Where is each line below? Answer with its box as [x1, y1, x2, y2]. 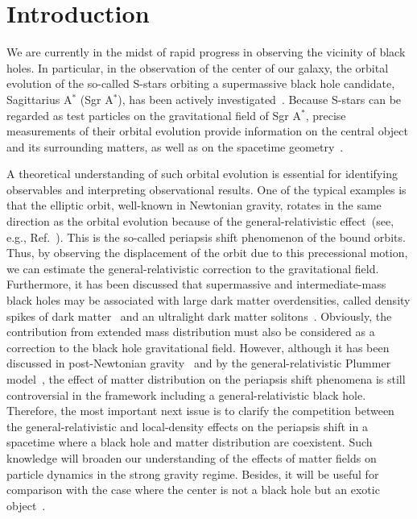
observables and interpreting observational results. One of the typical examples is [6, 181, 407, 197]
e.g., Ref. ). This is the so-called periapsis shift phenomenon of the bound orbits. [6, 228, 406, 245]
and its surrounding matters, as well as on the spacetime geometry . [6, 138, 344, 155]
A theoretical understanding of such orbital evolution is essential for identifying [6, 165, 398, 182]
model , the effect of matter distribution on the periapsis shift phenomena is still [6, 371, 406, 387]
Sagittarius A [6, 90, 72, 107]
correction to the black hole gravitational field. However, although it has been [6, 338, 390, 355]
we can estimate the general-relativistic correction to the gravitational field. [6, 259, 379, 276]
